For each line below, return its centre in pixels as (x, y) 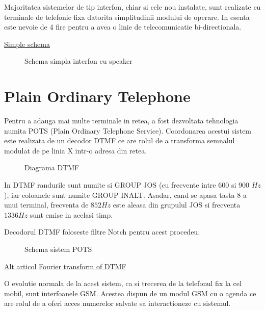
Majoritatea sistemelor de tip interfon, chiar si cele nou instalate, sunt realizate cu (132, 7)
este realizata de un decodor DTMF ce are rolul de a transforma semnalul (120, 140)
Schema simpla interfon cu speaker (78, 61)
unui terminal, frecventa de (46, 205)
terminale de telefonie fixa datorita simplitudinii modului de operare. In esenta (127, 17)
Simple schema (27, 44)
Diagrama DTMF (52, 167)
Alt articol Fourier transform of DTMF (65, 266)
